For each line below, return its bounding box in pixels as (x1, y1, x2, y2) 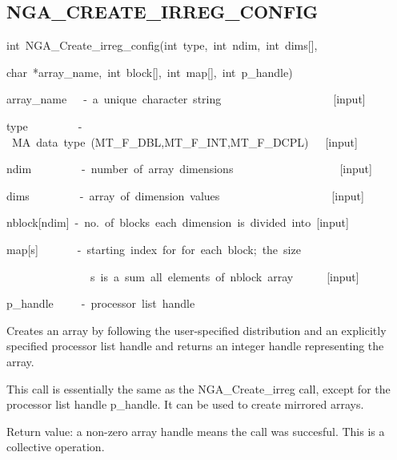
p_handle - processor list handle (6, 295, 195, 312)
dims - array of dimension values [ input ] (6, 187, 364, 204)
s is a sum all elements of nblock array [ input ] (90, 268, 359, 284)
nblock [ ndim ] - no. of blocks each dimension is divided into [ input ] (6, 214, 349, 231)
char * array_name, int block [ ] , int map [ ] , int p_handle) (6, 63, 293, 80)
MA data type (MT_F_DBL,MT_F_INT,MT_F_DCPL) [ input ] (11, 133, 358, 150)
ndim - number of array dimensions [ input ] (6, 160, 372, 177)
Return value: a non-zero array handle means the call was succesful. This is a (6, 422, 385, 439)
